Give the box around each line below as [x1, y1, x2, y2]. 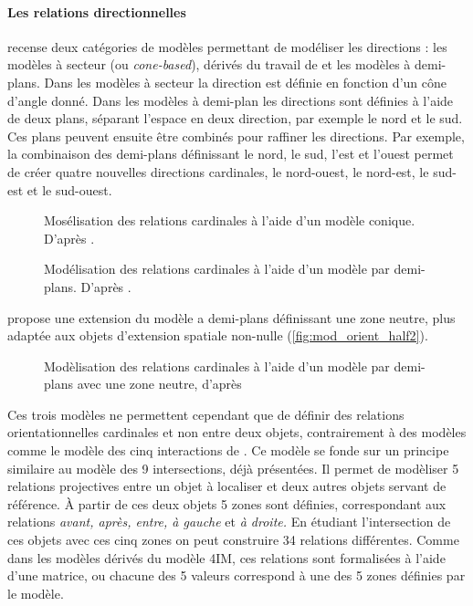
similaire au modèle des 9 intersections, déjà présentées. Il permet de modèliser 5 [7, 458, 459, 477]
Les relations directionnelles [7, 2, 186, 21]
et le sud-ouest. [26, 180, 112, 199]
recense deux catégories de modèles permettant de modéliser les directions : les [7, 37, 447, 56]
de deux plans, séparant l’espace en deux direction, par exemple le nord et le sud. [7, 109, 463, 128]
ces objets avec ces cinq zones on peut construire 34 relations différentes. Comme [7, 530, 459, 549]
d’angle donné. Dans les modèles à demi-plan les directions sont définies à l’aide [7, 90, 454, 110]
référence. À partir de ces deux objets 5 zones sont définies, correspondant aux [7, 494, 447, 513]
